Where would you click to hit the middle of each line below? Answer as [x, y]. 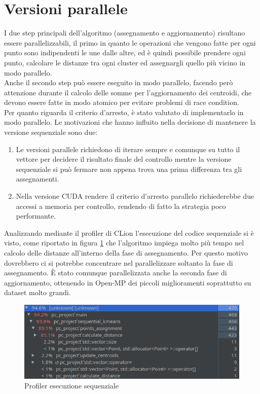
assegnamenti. [38, 179]
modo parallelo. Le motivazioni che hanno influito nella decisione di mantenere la [130, 122]
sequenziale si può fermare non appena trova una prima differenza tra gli [129, 169]
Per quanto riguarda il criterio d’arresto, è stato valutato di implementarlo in [124, 112]
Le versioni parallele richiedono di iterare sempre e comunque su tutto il [128, 149]
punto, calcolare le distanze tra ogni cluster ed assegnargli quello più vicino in [125, 62]
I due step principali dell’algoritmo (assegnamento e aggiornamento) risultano [125, 33]
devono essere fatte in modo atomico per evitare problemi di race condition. [122, 102]
